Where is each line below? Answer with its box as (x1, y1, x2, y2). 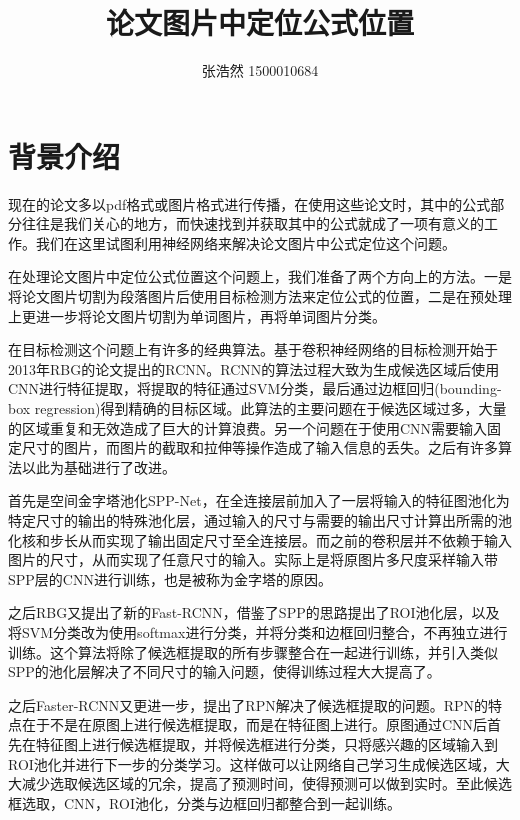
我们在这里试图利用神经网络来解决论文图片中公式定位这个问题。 (35, 232, 456, 253)
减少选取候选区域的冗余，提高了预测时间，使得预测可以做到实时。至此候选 (21, 773, 512, 794)
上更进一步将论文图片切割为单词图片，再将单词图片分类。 (8, 305, 386, 326)
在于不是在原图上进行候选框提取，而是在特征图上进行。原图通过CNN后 (21, 714, 488, 735)
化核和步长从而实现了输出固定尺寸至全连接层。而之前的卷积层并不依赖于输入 (8, 529, 512, 550)
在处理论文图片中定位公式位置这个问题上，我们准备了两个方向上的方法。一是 (8, 266, 512, 287)
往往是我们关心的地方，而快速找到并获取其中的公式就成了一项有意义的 (21, 213, 484, 234)
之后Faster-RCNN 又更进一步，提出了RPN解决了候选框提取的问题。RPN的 (8, 694, 489, 715)
